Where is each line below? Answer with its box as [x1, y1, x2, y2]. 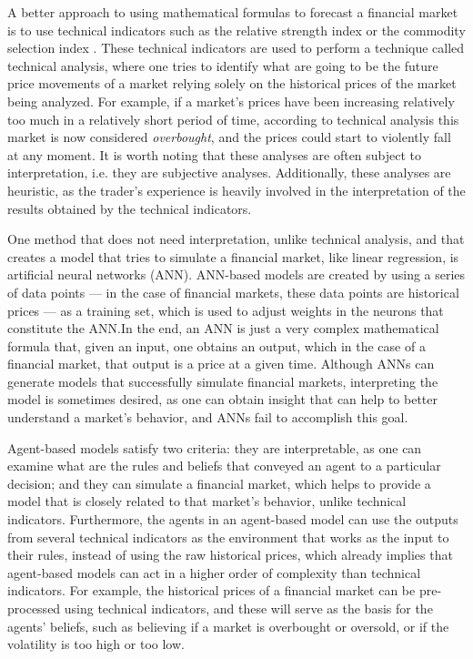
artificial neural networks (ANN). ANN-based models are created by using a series [7, 265, 466, 284]
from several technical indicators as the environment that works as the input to [7, 527, 449, 546]
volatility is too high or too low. [7, 634, 185, 654]
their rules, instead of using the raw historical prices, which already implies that [7, 545, 453, 564]
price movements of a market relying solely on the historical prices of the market [7, 74, 457, 93]
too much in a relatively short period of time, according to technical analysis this [7, 109, 459, 128]
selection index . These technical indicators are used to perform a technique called [7, 38, 465, 57]
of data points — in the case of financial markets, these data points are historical [7, 282, 459, 301]
